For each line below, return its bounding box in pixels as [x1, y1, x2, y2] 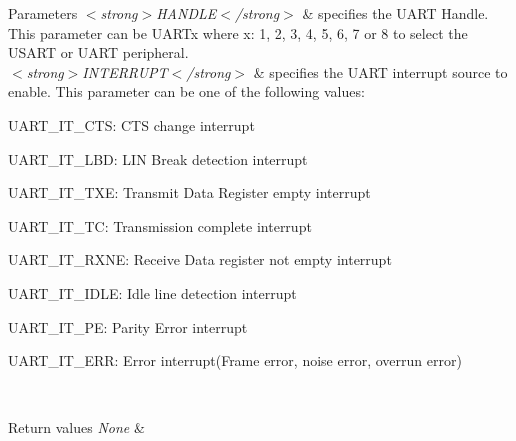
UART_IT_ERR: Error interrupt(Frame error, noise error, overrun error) [8, 350, 462, 371]
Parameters [8, 3, 78, 23]
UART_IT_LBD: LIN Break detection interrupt [8, 148, 308, 169]
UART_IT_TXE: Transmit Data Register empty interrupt [8, 182, 371, 203]
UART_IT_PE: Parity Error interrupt [8, 316, 248, 337]
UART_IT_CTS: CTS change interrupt [8, 114, 255, 135]
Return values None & [8, 417, 145, 438]
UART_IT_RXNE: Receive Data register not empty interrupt [8, 249, 392, 270]
